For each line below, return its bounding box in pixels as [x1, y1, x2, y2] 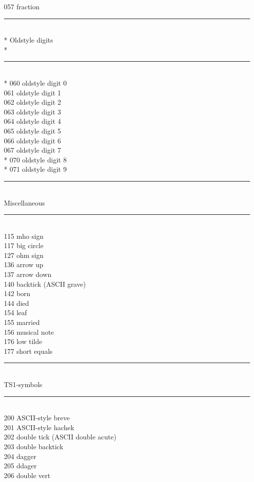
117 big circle [4, 240, 43, 251]
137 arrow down [4, 269, 52, 279]
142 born [4, 288, 31, 298]
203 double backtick [4, 441, 63, 451]
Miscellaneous [4, 197, 45, 207]
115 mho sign [4, 230, 43, 241]
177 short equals [4, 345, 53, 356]
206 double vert [4, 470, 50, 480]
